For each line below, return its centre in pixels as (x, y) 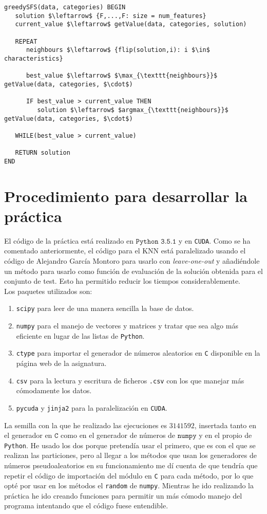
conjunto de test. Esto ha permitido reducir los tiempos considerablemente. (122, 281)
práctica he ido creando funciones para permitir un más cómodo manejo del (123, 495)
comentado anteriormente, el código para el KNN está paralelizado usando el (125, 251)
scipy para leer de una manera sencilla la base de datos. (105, 308)
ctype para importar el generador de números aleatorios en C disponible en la (138, 353)
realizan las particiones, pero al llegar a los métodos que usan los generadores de (130, 455)
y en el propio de (225, 435)
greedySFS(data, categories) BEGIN (65, 7)
